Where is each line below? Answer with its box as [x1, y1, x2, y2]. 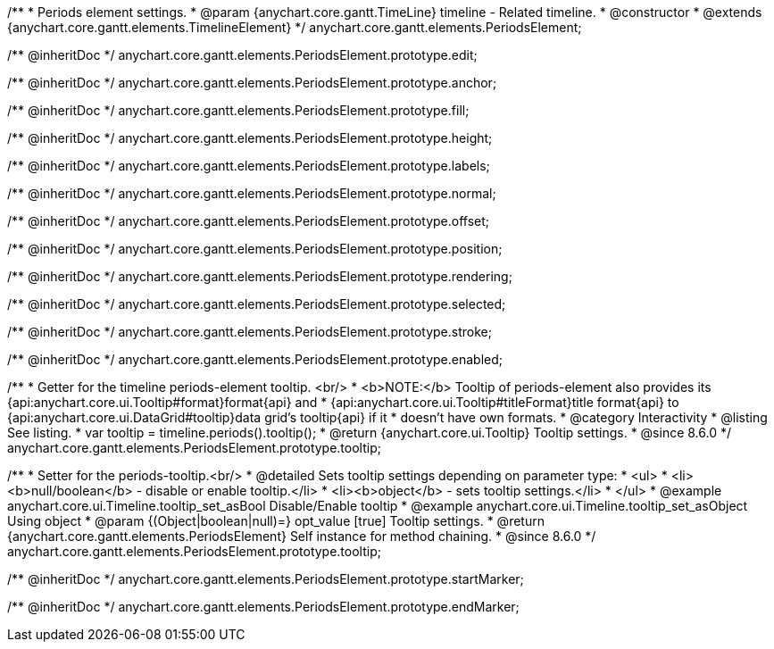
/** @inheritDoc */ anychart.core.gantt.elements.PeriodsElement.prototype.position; [7, 241, 503, 256]
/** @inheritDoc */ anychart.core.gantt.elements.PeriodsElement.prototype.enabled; [7, 352, 504, 367]
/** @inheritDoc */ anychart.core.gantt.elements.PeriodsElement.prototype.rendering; [7, 269, 512, 284]
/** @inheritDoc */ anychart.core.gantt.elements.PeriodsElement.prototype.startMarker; [7, 571, 524, 587]
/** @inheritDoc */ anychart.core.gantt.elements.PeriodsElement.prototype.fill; [7, 103, 470, 118]
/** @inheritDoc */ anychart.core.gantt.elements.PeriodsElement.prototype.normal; [7, 186, 496, 201]
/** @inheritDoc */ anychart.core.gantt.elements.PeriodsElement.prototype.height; [7, 130, 493, 146]
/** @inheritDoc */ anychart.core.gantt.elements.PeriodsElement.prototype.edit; [7, 47, 478, 62]
